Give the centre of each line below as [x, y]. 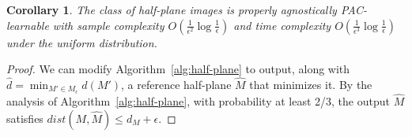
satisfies [25, 118]
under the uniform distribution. [82, 42]
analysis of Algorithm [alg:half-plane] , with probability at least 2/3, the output [198, 101]
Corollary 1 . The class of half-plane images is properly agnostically [172, 9]
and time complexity [282, 25]
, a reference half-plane [176, 84]
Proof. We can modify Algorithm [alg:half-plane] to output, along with [178, 69]
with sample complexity [108, 25]
